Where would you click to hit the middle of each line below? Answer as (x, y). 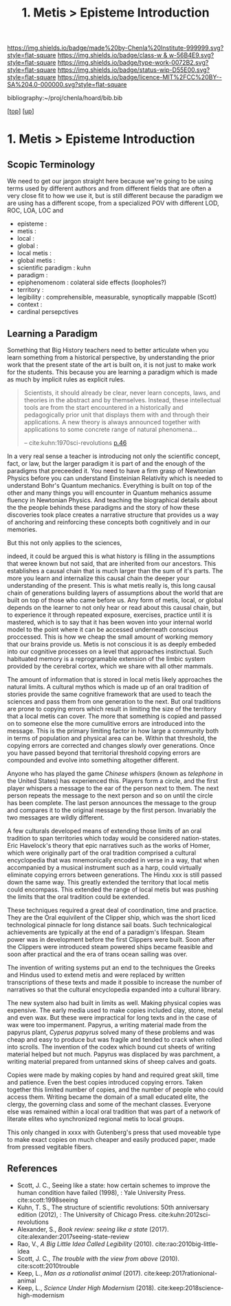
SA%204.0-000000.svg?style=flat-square (67, 85)
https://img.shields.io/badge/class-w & (112, 55)
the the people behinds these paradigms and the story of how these (103, 507)
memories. (22, 530)
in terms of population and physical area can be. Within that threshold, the (112, 738)
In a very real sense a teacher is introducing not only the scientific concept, (114, 456)
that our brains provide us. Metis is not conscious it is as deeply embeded (112, 644)
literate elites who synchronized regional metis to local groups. (96, 1119)
